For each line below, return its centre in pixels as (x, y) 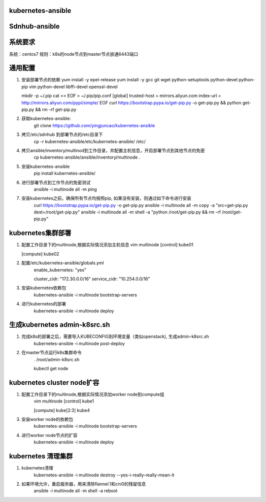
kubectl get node (51, 368)
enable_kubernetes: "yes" (60, 270)
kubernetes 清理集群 (41, 456)
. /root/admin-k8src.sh (57, 359)
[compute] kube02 (40, 254)
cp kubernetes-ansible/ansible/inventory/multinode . (87, 157)
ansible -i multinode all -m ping (65, 189)
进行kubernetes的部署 (44, 304)
